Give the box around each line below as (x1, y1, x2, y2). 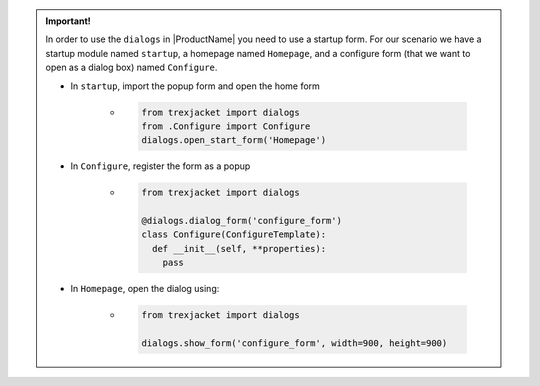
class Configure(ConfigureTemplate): (141, 229, 327, 240)
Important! (45, 15, 91, 27)
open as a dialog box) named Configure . (45, 61, 218, 74)
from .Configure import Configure (141, 120, 311, 132)
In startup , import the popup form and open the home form (70, 80, 320, 92)
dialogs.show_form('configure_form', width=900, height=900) (141, 338, 448, 349)
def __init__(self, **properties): (151, 243, 327, 254)
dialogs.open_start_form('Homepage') (141, 135, 327, 146)
